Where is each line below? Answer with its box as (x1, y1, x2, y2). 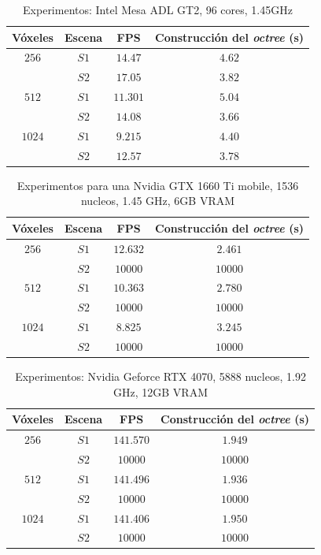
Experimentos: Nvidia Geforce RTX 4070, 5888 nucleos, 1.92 (15, 368, 306, 385)
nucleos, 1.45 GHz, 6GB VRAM (80, 192, 235, 209)
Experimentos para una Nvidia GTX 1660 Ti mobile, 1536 (17, 177, 299, 193)
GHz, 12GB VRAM (113, 383, 208, 400)
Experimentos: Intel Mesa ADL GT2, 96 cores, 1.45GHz (23, 2, 293, 17)
